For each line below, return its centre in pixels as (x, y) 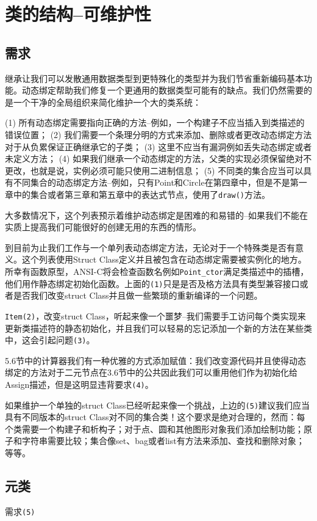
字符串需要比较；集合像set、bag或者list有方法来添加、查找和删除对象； (163, 441)
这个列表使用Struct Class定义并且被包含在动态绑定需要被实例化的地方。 (164, 259)
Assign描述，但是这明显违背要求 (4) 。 (79, 384)
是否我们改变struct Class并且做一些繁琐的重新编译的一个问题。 (138, 295)
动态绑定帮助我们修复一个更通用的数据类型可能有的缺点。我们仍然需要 (162, 90)
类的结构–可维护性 (78, 14)
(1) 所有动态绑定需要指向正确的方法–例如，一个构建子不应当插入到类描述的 (155, 122)
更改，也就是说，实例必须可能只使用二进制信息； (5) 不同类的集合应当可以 (154, 170)
